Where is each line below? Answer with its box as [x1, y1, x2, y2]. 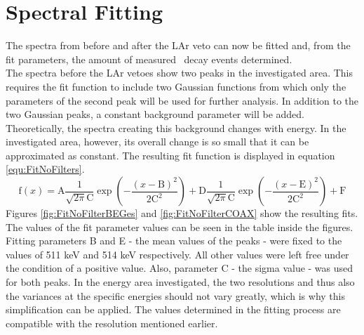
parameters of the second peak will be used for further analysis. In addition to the [6, 93, 359, 107]
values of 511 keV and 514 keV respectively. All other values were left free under [6, 247, 349, 261]
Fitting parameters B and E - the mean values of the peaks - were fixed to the [6, 233, 342, 248]
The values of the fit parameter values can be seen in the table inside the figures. [6, 219, 353, 234]
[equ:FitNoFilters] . [6, 162, 85, 176]
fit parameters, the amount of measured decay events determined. [6, 51, 292, 66]
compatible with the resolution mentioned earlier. [6, 315, 218, 330]
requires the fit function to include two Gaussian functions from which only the [6, 79, 346, 93]
